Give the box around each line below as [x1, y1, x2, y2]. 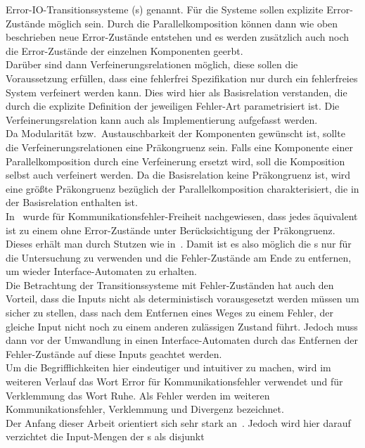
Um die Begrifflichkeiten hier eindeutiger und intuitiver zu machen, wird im [6, 360, 331, 375]
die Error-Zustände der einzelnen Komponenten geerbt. [6, 43, 243, 58]
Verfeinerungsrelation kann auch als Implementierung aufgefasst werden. [6, 112, 318, 127]
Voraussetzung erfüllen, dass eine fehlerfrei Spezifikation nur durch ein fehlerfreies [6, 70, 358, 85]
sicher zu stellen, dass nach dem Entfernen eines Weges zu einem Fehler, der [6, 305, 334, 320]
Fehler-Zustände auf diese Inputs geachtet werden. [6, 346, 222, 361]
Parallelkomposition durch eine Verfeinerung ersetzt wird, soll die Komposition [6, 153, 345, 168]
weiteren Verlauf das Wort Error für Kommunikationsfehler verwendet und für [6, 374, 343, 389]
